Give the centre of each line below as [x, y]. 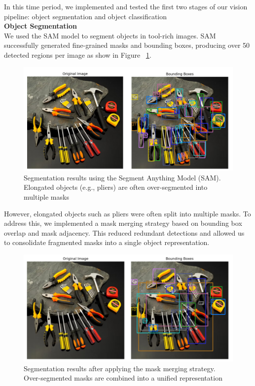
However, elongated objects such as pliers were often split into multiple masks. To [127, 213]
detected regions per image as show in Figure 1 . [78, 54]
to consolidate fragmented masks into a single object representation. [107, 242]
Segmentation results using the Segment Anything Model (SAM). [122, 177]
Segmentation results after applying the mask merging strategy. [120, 368]
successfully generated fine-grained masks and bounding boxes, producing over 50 [127, 45]
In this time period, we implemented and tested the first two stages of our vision [126, 6]
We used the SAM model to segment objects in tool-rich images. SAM [110, 35]
